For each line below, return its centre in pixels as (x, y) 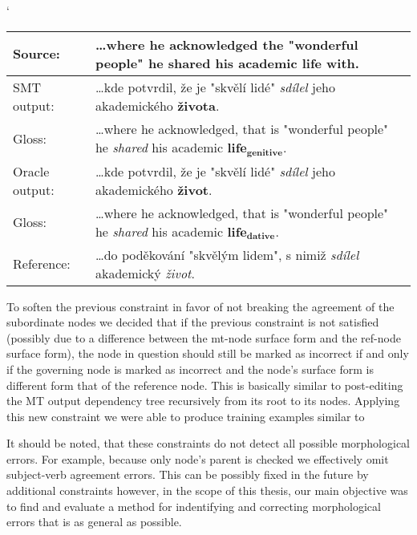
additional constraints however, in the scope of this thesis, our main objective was (207, 490)
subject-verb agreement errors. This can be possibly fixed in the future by (188, 474)
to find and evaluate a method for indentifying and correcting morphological (194, 506)
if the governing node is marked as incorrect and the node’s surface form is (190, 369)
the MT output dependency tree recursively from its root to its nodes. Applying (203, 401)
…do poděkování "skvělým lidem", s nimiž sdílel (227, 254)
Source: (36, 54)
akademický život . (145, 273)
